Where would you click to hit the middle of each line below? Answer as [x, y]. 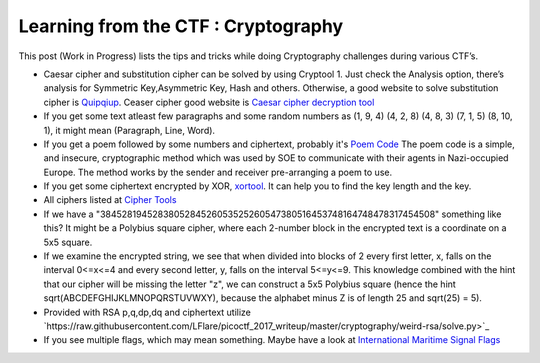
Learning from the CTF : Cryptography [181, 26]
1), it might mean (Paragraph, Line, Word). [129, 130]
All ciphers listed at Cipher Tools [110, 200]
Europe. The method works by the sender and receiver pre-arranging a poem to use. [218, 172]
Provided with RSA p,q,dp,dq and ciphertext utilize [147, 312]
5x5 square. [68, 242]
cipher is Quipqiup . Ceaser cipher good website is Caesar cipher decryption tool [209, 102]
